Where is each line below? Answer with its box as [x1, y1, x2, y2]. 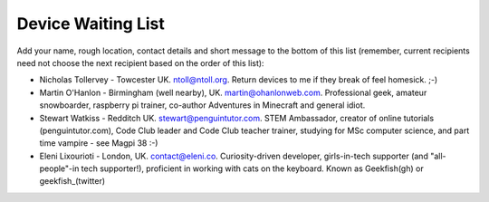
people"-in [39, 163, 80, 174]
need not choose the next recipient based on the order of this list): [16, 57, 264, 68]
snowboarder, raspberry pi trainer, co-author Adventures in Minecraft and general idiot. [39, 100, 366, 111]
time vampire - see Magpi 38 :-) [39, 138, 158, 149]
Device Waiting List [16, 14, 165, 34]
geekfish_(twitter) [39, 176, 106, 187]
